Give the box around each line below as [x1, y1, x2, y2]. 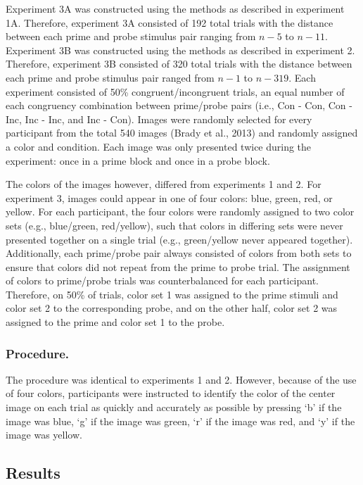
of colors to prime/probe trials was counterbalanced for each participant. [6, 273, 319, 288]
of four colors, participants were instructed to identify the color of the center [6, 386, 336, 401]
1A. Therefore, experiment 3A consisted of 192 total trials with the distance [6, 15, 333, 30]
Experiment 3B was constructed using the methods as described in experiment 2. [6, 42, 355, 57]
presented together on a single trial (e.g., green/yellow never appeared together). [6, 232, 353, 246]
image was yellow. [6, 427, 82, 442]
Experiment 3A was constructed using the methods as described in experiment [6, 1, 345, 15]
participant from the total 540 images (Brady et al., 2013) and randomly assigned [6, 125, 358, 140]
